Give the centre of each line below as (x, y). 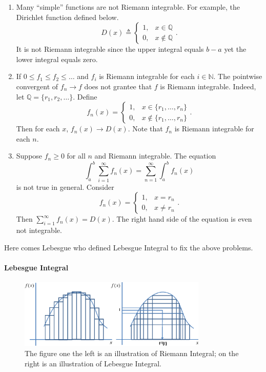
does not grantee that (118, 86)
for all (76, 156)
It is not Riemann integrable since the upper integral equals (110, 49)
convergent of (37, 86)
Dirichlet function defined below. (67, 17)
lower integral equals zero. (57, 59)
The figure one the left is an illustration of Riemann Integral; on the (132, 353)
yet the (235, 49)
